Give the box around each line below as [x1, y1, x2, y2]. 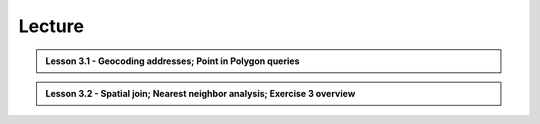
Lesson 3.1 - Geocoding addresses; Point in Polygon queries [45, 55, 300, 67]
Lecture [18, 15, 85, 37]
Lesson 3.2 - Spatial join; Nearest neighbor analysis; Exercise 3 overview [45, 87, 356, 99]
